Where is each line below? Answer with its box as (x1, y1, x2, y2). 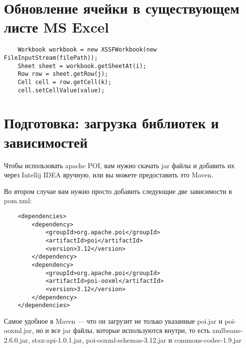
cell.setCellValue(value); (17, 87, 105, 94)
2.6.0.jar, (4, 335, 30, 345)
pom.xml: (4, 195, 32, 206)
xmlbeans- (212, 325, 243, 335)
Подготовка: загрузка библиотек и (4, 113, 219, 133)
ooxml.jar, (4, 325, 34, 335)
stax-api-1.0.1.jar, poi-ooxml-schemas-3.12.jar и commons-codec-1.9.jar (32, 335, 242, 345)
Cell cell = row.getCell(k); (17, 78, 112, 86)
